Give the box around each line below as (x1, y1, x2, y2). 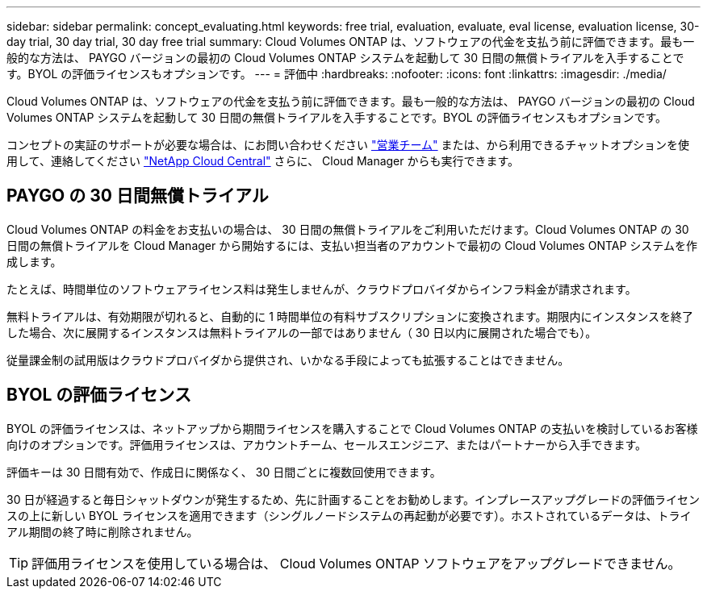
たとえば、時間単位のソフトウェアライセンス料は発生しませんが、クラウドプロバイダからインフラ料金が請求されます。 (6, 281, 637, 296)
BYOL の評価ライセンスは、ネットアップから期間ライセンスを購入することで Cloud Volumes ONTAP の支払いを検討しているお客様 (6, 421, 698, 435)
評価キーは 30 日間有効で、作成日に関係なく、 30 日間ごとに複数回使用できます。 (6, 464, 441, 479)
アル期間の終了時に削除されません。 (6, 524, 199, 539)
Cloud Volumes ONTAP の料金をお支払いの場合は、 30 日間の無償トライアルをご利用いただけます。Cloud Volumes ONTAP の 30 (6, 222, 689, 236)
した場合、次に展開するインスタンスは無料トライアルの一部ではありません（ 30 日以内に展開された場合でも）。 (6, 325, 597, 339)
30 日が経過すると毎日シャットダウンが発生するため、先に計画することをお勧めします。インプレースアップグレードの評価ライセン (6, 492, 700, 506)
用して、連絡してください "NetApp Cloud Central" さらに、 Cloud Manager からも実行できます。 (6, 154, 520, 168)
